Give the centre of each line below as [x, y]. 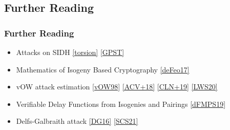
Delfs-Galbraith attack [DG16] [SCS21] [77, 121]
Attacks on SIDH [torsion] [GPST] [70, 52]
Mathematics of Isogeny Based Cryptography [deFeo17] [103, 69]
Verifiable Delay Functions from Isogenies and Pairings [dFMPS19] [121, 104]
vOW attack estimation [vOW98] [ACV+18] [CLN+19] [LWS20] [117, 87]
